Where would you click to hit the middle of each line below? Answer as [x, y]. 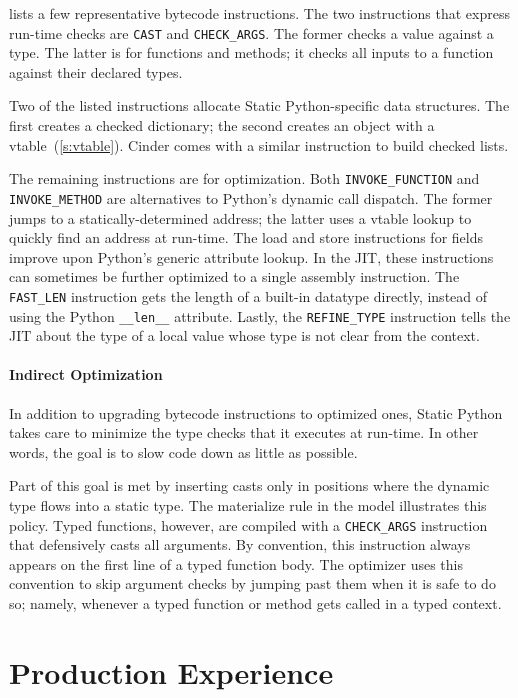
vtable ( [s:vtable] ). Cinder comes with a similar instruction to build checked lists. [259, 144]
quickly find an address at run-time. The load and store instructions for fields [246, 237]
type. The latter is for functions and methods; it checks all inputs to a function [251, 52]
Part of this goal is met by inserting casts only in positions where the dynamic [249, 485]
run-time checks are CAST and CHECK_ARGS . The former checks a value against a [251, 32]
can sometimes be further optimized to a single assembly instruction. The [234, 276]
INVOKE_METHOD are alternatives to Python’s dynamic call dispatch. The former [251, 197]
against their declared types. [96, 71]
